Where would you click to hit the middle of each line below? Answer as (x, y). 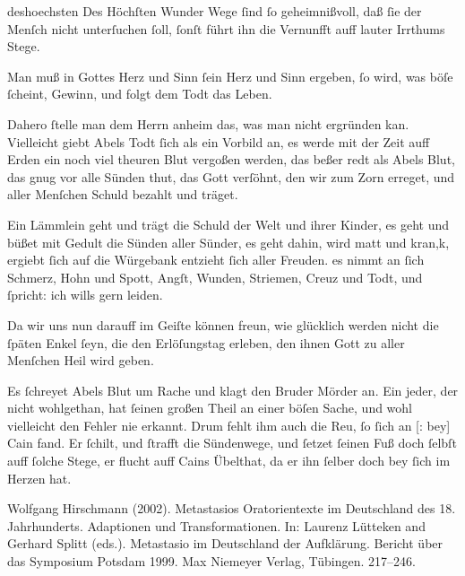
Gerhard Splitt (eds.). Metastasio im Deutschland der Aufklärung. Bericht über (225, 543)
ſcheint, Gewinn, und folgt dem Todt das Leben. (140, 94)
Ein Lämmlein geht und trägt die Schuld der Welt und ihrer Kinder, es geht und (228, 224)
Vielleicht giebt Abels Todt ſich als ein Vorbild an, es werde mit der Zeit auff (219, 141)
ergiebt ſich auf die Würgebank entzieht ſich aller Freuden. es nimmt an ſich (216, 260)
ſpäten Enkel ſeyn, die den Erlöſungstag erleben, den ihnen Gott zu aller (206, 342)
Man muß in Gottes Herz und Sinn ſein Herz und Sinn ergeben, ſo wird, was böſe (230, 76)
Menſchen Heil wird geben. (81, 360)
